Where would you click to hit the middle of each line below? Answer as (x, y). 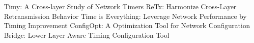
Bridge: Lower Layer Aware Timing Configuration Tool (87, 35)
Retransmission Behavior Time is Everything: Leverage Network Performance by (125, 16)
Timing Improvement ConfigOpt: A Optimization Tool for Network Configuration (127, 25)
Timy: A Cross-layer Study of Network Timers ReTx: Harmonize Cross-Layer (120, 6)
